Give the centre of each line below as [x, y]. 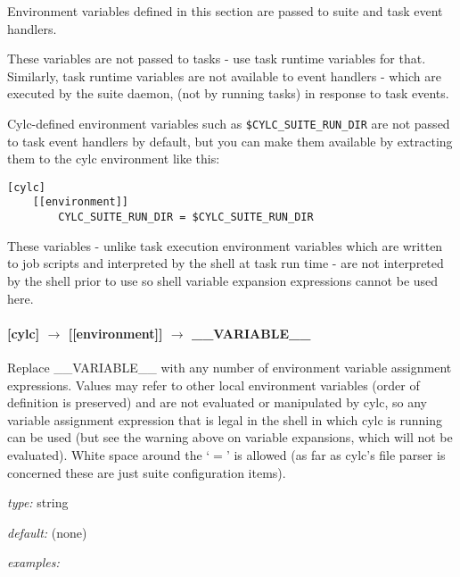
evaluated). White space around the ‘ [109, 454]
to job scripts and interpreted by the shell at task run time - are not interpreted [226, 263]
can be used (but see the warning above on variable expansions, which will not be [230, 437]
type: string [38, 502]
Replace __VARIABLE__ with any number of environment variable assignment [230, 367]
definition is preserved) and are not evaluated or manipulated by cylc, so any [217, 402]
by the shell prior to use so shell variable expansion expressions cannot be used [223, 280]
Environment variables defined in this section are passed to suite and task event [225, 11]
